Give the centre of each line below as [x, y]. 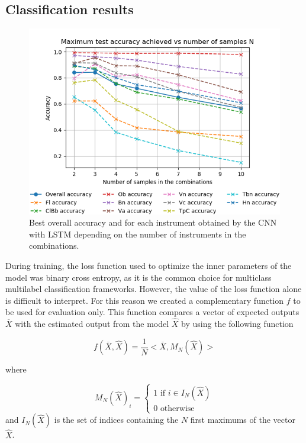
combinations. [54, 245]
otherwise [177, 409]
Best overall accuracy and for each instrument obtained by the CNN [153, 222]
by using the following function [237, 324]
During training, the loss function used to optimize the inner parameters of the [149, 265]
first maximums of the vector [243, 420]
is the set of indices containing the [116, 420]
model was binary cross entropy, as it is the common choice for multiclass [138, 277]
